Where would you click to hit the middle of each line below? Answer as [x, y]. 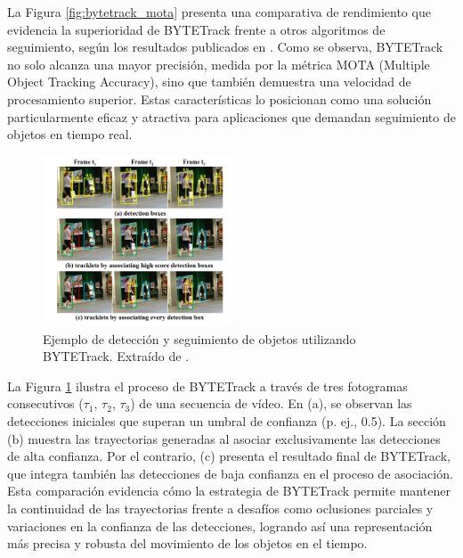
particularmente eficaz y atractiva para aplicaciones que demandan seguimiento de [231, 116]
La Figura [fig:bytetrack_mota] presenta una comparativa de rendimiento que [219, 12]
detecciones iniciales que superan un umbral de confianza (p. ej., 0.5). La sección [227, 420]
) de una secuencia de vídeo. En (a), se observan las [271, 403]
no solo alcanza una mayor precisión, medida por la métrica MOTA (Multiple [219, 64]
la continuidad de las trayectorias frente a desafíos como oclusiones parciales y [220, 508]
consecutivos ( [45, 403]
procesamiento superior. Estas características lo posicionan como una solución [219, 98]
